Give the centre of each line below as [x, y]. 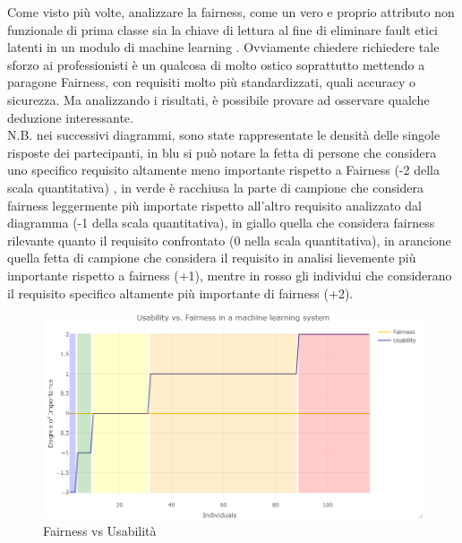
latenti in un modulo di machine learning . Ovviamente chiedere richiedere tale [223, 47]
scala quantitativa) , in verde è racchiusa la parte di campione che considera [216, 187]
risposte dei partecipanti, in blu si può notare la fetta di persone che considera [222, 152]
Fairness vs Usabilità [100, 530]
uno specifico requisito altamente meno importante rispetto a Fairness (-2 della [223, 170]
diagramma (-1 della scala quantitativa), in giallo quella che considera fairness [221, 223]
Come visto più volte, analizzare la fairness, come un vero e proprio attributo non [231, 12]
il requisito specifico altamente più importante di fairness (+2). [180, 293]
